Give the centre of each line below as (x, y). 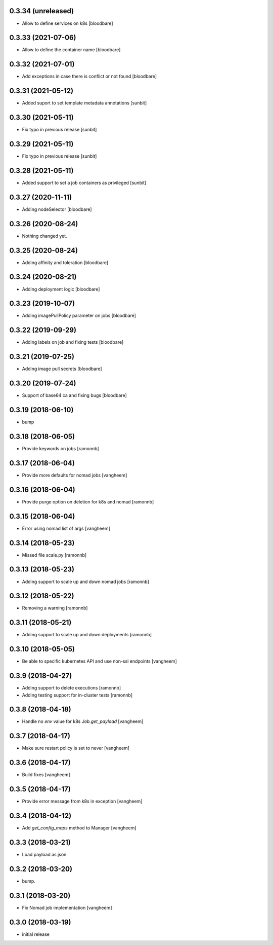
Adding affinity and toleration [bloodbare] (65, 262)
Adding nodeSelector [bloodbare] (57, 209)
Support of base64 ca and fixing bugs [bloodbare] (74, 395)
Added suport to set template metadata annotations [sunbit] (84, 103)
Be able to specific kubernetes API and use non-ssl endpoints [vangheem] (99, 661)
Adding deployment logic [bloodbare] (61, 289)
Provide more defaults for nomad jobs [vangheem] (75, 475)
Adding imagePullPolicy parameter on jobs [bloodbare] (79, 316)
